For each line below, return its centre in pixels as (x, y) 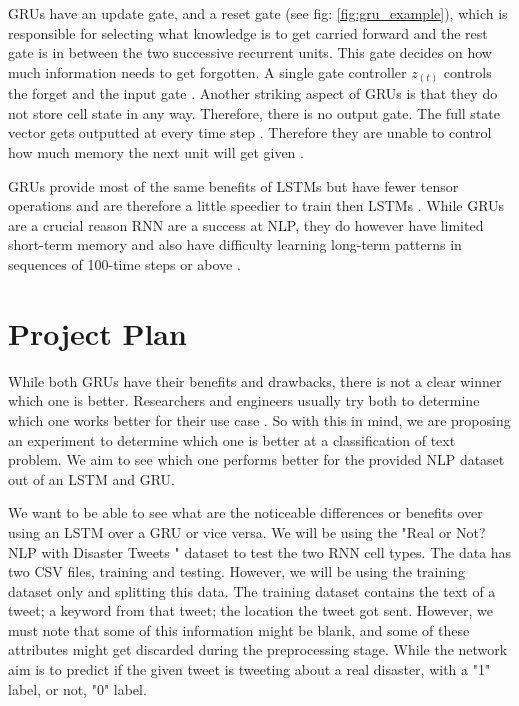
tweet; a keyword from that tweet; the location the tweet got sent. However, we (251, 610)
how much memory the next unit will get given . (156, 152)
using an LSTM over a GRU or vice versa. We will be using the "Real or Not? (247, 531)
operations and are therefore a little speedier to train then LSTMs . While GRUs (256, 205)
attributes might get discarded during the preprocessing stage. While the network (258, 649)
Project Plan (97, 332)
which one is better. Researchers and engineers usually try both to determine (244, 400)
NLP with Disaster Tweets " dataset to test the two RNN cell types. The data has (260, 551)
